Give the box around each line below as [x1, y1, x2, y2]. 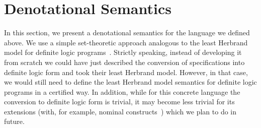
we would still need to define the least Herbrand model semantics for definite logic [4, 77, 257, 87]
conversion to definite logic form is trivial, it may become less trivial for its [4, 96, 235, 107]
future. [4, 116, 25, 126]
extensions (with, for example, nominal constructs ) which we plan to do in [4, 106, 237, 116]
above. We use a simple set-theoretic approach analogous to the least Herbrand [4, 37, 248, 47]
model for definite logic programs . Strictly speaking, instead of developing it [4, 47, 242, 57]
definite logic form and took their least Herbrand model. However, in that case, [4, 67, 248, 77]
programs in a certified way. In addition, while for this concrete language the [4, 86, 240, 97]
